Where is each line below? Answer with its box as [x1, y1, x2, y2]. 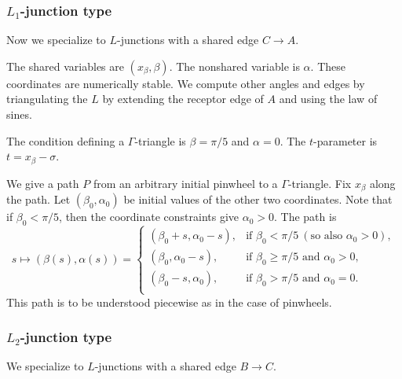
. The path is [273, 208, 337, 225]
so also [310, 230, 343, 242]
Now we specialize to [6, 31, 106, 48]
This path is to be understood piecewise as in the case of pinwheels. [6, 293, 332, 310]
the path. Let [6, 191, 71, 208]
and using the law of [279, 90, 378, 107]
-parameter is [313, 132, 378, 149]
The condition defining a [6, 132, 125, 149]
